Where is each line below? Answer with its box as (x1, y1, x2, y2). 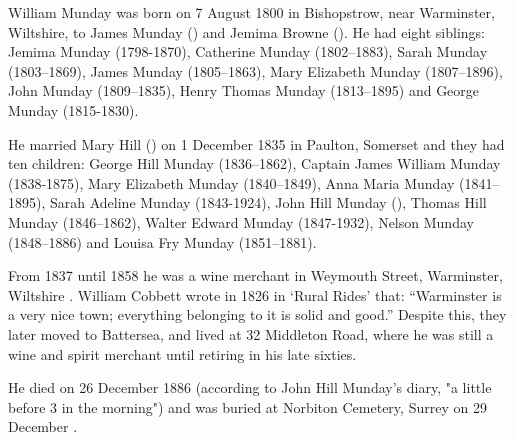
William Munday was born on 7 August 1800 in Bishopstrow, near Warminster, (8, 2, 495, 22)
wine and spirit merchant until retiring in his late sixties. (8, 343, 357, 364)
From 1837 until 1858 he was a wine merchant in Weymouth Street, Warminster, (8, 265, 503, 286)
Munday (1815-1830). (8, 99, 139, 120)
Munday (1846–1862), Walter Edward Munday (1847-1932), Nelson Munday (8, 211, 474, 232)
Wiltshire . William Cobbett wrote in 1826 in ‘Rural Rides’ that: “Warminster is (8, 284, 502, 305)
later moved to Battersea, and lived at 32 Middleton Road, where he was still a (8, 323, 494, 344)
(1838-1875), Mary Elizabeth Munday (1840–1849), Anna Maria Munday (8, 172, 455, 193)
